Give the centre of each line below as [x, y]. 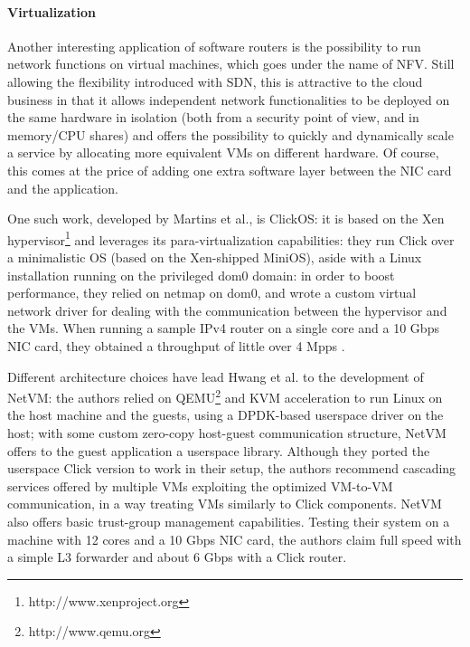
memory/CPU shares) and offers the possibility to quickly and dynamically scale [230, 134]
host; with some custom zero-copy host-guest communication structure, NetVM [227, 432]
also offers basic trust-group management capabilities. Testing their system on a [229, 521]
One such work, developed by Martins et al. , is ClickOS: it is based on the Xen [226, 219]
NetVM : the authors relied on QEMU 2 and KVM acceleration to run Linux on [225, 396]
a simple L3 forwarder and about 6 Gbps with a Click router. [177, 557]
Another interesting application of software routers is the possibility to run [214, 46]
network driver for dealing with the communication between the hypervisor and [227, 310]
